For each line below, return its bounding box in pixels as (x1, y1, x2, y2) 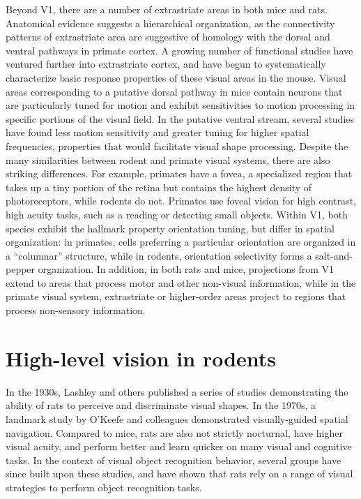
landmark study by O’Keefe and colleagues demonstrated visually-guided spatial (6, 411, 348, 426)
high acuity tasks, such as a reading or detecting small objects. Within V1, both (6, 207, 348, 221)
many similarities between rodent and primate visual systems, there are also (6, 152, 330, 167)
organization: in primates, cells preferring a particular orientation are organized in (6, 234, 356, 249)
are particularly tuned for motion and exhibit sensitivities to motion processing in (6, 98, 355, 112)
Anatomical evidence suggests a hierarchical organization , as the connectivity (6, 15, 335, 30)
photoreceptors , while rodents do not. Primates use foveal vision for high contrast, (6, 193, 356, 208)
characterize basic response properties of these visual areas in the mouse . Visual (6, 70, 346, 84)
